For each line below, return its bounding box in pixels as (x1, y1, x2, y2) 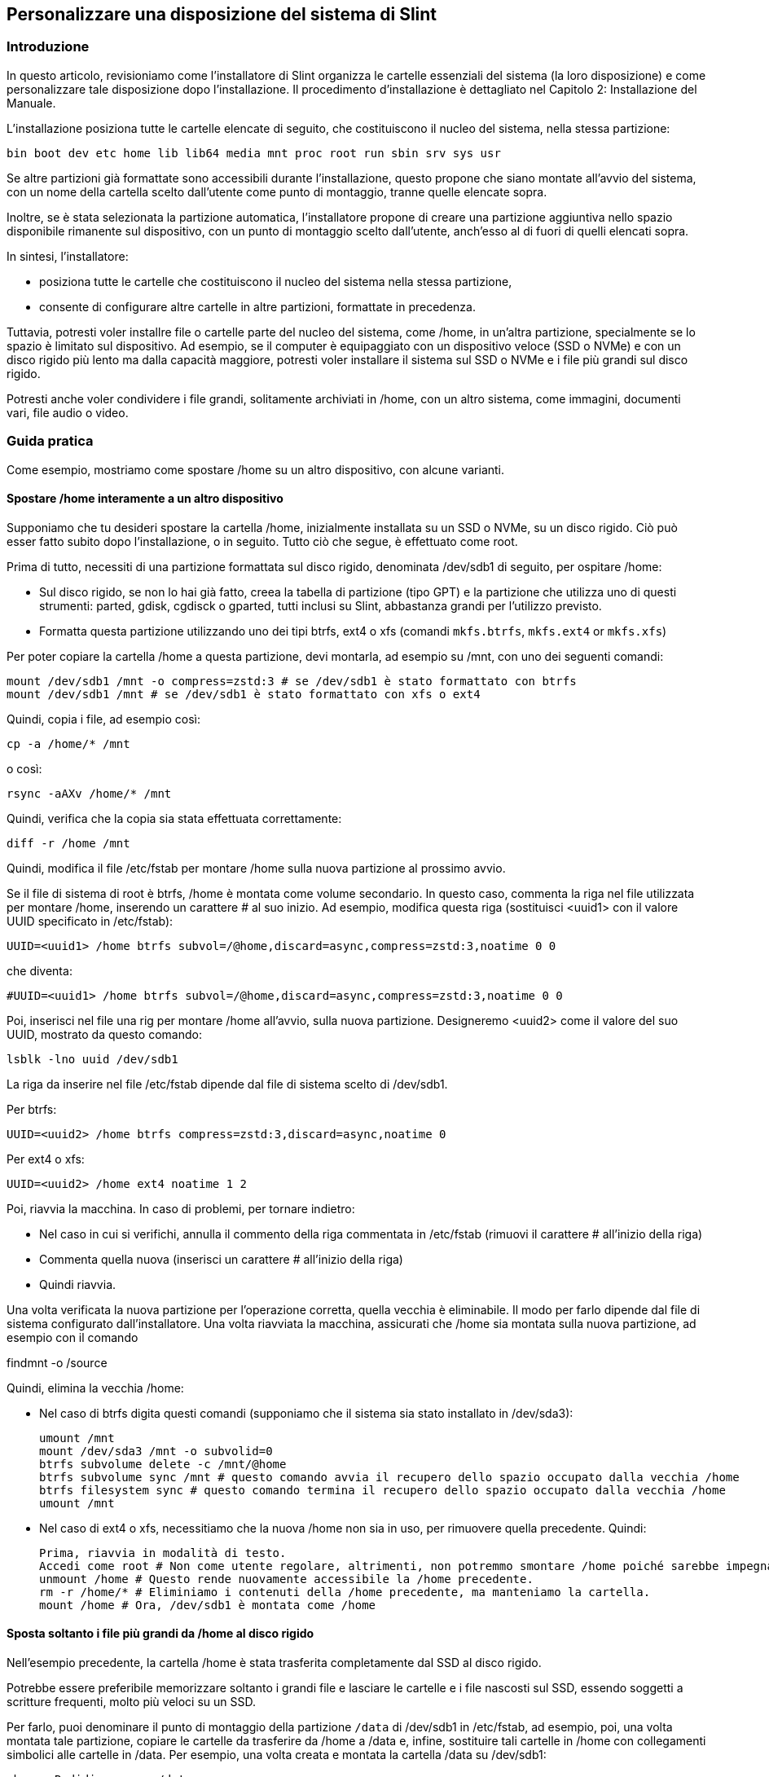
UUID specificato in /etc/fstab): (7, 913, 174, 928)
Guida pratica (7, 433, 94, 450)
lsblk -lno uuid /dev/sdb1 (7, 1052, 178, 1066)
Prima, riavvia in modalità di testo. (39, 1546, 287, 1559)
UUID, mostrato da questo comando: (7, 1027, 202, 1041)
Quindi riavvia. (39, 1277, 116, 1291)
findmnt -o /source (7, 1355, 108, 1370)
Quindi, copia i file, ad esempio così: (7, 711, 201, 726)
